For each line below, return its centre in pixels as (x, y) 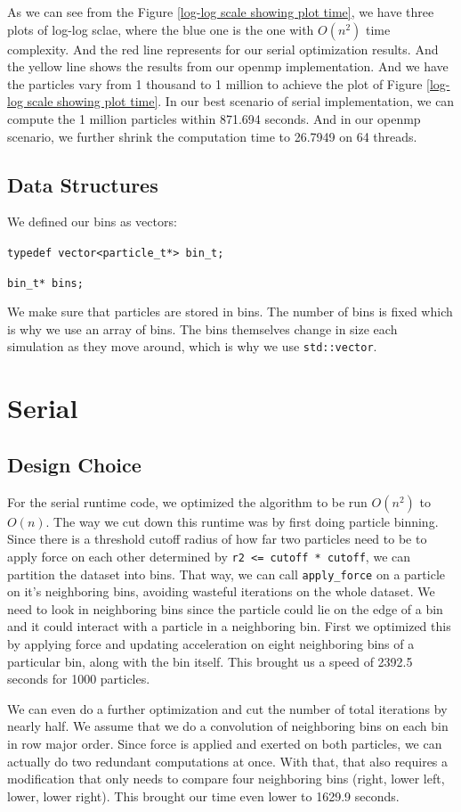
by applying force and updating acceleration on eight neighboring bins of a (211, 643)
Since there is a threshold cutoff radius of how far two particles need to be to (217, 539)
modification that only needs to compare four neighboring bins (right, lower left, (226, 779)
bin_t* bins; (45, 283)
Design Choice (74, 464)
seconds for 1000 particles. (79, 679)
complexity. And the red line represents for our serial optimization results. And (223, 49)
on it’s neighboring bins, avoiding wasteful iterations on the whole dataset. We (221, 591)
